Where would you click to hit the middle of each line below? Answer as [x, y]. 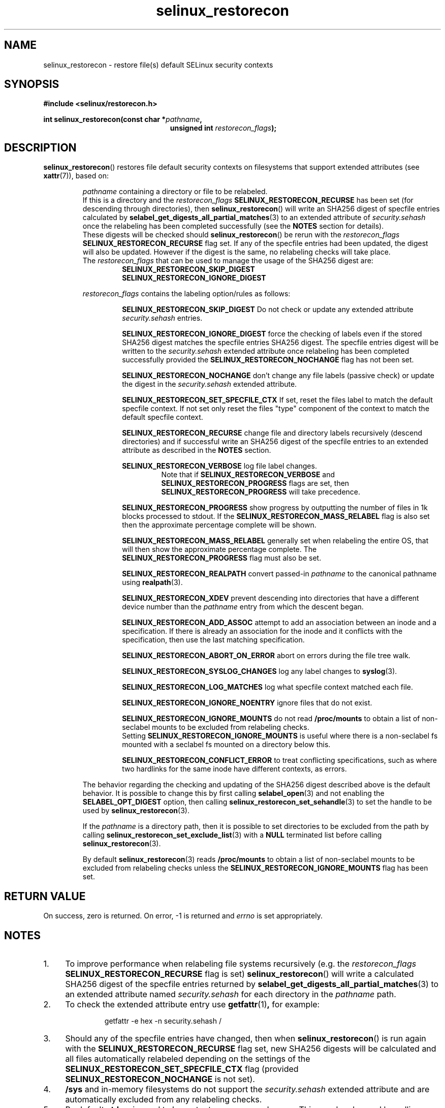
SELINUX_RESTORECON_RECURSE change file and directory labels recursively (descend [272, 433]
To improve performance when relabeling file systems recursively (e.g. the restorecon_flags [241, 963]
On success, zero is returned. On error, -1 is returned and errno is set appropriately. [183, 916]
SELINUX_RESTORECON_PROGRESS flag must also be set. [222, 558]
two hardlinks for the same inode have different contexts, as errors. [234, 769]
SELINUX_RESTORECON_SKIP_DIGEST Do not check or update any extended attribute [268, 310]
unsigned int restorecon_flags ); [223, 128]
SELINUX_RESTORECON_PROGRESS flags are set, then [255, 483]
